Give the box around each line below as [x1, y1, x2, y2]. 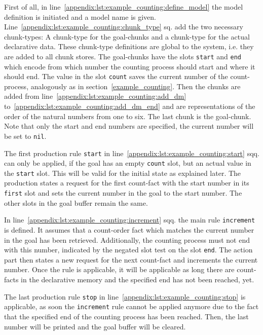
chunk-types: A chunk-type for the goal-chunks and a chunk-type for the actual [4, 31, 250, 42]
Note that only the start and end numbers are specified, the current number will [4, 121, 254, 131]
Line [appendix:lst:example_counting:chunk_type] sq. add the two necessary [4, 21, 243, 32]
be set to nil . [4, 130, 47, 141]
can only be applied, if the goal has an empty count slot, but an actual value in [4, 158, 251, 168]
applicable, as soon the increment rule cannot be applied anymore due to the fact [4, 301, 259, 312]
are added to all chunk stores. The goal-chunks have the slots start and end [4, 51, 241, 61]
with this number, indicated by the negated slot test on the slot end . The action [4, 244, 253, 255]
